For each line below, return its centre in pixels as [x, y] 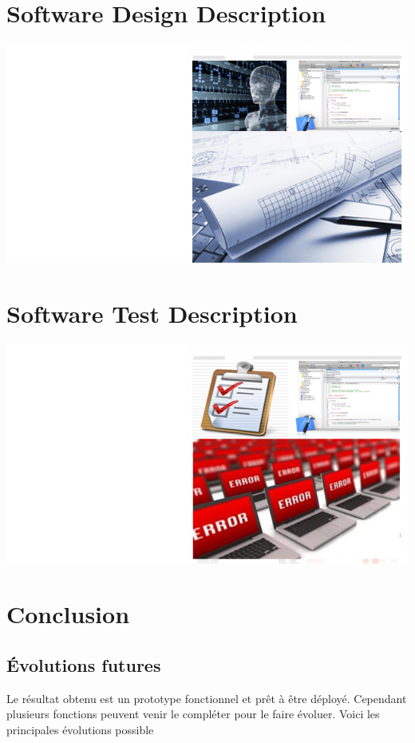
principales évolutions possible [80, 729]
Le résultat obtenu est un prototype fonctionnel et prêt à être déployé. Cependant [207, 698]
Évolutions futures [84, 664]
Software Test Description [152, 314]
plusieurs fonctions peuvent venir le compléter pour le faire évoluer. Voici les [193, 714]
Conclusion [68, 614]
